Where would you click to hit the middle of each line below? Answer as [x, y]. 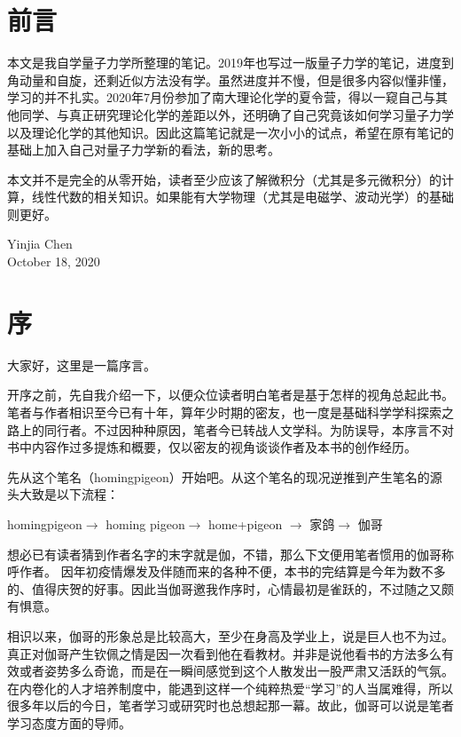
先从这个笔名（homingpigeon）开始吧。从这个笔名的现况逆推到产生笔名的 [219, 476]
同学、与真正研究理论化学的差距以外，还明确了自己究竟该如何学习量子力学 [236, 114]
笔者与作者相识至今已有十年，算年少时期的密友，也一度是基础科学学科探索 [224, 412]
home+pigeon [246, 523]
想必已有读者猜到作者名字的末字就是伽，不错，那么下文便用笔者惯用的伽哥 [224, 554]
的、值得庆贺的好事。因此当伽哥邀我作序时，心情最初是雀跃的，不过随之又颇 [230, 588]
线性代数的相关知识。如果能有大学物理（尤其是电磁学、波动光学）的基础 [242, 197]
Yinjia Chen [40, 244]
